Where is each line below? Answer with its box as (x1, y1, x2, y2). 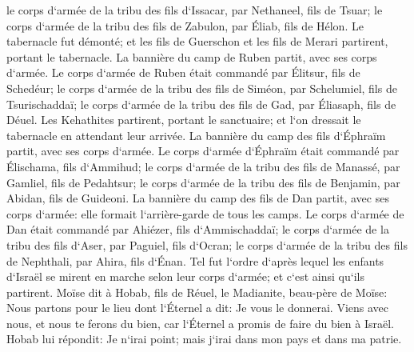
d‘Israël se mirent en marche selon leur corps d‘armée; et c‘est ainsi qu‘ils (6, 268, 364, 285)
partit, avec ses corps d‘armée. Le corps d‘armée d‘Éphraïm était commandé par (6, 142, 400, 159)
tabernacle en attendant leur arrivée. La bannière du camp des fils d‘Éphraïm (6, 126, 386, 143)
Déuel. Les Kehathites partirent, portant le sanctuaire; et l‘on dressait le (6, 111, 361, 128)
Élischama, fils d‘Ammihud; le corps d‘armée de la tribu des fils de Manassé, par (6, 158, 400, 174)
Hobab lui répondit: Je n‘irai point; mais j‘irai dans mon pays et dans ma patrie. (6, 330, 402, 347)
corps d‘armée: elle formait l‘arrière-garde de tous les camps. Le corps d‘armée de (6, 205, 404, 222)
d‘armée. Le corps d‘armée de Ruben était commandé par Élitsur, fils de (6, 64, 360, 81)
